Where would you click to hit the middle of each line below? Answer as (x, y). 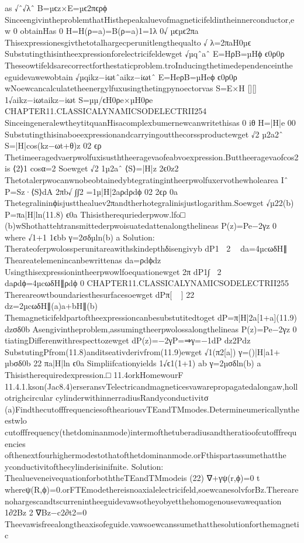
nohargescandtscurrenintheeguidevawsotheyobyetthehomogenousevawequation (143, 501)
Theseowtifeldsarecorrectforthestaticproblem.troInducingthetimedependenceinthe (149, 65)
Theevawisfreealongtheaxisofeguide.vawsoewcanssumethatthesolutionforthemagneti (152, 523)
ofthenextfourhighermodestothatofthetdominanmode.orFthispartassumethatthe (146, 455)
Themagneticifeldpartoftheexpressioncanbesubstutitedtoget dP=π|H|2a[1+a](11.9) (151, 317)
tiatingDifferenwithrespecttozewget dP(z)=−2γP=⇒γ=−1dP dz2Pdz (128, 340)
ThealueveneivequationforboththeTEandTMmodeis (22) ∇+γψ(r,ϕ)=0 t (132, 478)
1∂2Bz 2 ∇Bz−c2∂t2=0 (46, 512)
